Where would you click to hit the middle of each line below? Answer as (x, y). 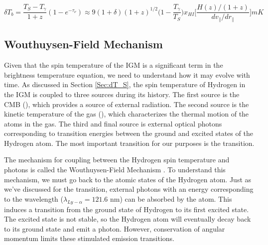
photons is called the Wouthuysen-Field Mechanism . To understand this (115, 170)
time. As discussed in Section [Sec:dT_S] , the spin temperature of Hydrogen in (125, 84)
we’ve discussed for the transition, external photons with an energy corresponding (129, 189)
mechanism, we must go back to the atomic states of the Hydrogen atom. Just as (128, 179)
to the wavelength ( (34, 198)
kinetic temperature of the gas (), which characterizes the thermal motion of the (127, 114)
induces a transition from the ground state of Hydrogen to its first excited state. (127, 209)
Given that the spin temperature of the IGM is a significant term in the (114, 65)
